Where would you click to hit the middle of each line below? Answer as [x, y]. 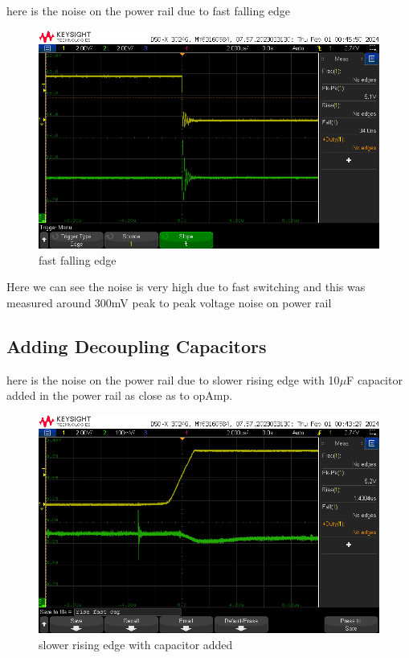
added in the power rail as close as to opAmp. [120, 395]
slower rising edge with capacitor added [136, 644]
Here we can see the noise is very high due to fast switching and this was [186, 287]
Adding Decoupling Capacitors [137, 345]
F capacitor [374, 379]
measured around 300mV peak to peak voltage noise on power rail [169, 302]
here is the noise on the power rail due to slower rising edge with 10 [173, 379]
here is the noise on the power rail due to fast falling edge [149, 10]
